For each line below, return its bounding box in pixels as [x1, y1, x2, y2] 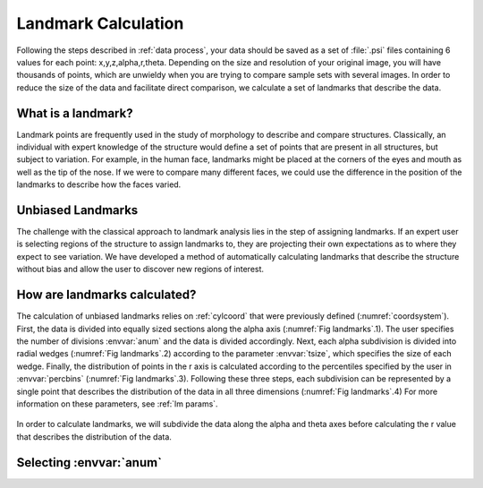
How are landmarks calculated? [16, 287, 197, 303]
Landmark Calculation [16, 13, 184, 33]
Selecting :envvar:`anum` [16, 455, 163, 470]
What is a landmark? [16, 106, 133, 121]
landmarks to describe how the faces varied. [16, 179, 182, 190]
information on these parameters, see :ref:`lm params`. [16, 398, 218, 409]
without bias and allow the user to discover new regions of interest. [16, 264, 264, 275]
